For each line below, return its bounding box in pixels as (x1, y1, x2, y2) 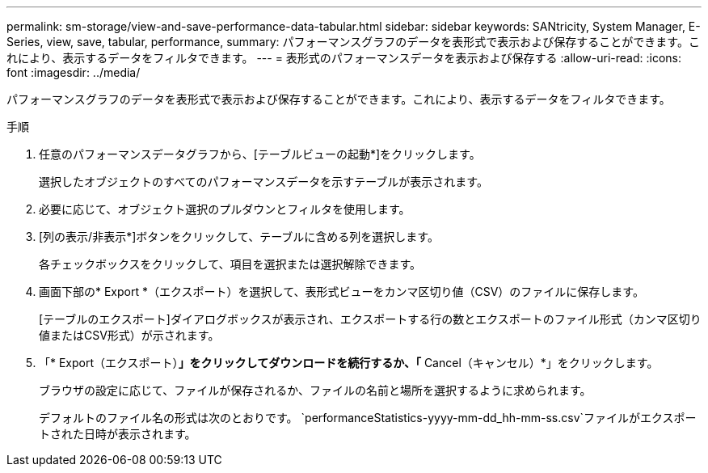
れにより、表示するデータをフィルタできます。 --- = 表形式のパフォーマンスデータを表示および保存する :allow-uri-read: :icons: (6, 51, 682, 65)
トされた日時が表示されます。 (39, 427, 196, 441)
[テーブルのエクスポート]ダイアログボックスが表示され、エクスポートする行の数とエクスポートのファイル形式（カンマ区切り (39, 312, 702, 326)
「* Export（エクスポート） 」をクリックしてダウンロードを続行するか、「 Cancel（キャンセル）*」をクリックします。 (39, 356, 659, 370)
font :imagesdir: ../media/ (6, 65, 141, 79)
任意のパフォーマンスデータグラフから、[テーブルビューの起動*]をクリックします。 (39, 147, 481, 161)
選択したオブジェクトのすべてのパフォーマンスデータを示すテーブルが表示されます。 (39, 175, 488, 188)
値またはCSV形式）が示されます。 (39, 328, 220, 342)
